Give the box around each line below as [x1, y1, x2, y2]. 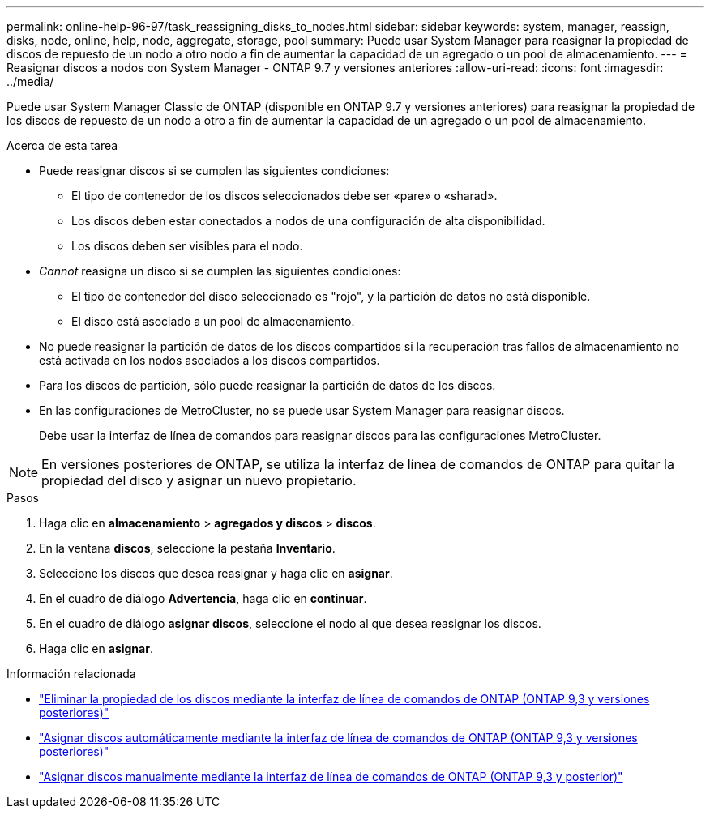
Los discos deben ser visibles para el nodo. [71, 239, 303, 253]
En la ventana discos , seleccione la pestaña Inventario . [39, 541, 336, 555]
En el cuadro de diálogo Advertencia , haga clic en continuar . [39, 591, 367, 605]
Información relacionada [6, 667, 136, 681]
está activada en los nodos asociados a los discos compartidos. [39, 353, 380, 367]
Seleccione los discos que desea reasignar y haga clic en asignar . [39, 566, 393, 580]
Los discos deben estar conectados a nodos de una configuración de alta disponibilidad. [71, 214, 545, 228]
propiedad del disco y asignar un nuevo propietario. [41, 472, 357, 489]
